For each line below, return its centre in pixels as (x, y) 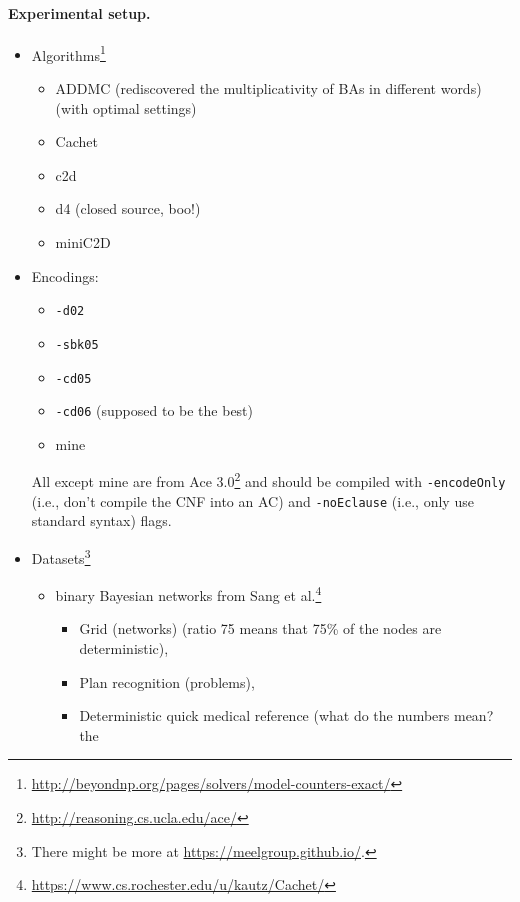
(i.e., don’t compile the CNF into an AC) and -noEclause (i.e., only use (252, 500)
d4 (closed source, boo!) (128, 208)
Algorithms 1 (68, 53)
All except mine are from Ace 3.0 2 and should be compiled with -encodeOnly (268, 480)
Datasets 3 (61, 556)
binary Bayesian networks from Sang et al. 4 (188, 593)
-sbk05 (77, 344)
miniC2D (83, 242)
